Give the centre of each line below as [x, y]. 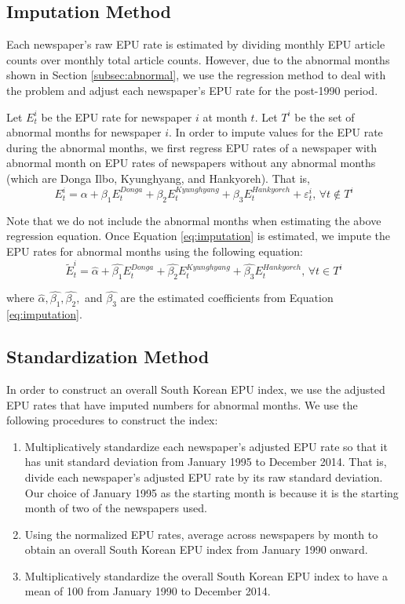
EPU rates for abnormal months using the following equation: [155, 251]
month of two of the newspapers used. [116, 508]
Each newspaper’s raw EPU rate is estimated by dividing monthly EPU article [196, 44]
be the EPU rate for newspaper [117, 116]
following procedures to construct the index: [112, 420]
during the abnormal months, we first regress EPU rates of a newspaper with [192, 147]
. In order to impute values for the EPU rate [275, 132]
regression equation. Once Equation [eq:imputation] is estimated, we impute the [199, 236]
